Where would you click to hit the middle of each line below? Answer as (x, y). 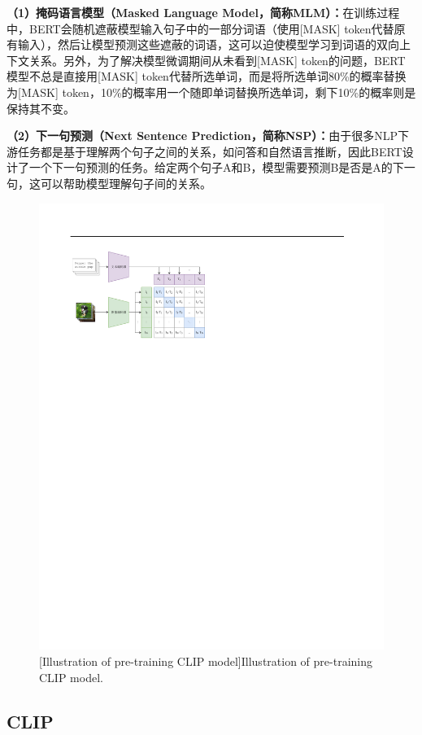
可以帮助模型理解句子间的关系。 (126, 183)
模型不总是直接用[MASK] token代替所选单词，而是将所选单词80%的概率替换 (207, 76)
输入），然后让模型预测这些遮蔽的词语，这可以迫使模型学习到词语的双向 (208, 44)
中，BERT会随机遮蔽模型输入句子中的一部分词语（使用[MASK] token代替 (200, 28)
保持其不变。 (41, 108)
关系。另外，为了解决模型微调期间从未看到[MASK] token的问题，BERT (217, 60)
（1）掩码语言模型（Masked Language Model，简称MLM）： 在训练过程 (203, 12)
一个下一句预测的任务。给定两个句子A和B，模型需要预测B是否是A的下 (216, 167)
